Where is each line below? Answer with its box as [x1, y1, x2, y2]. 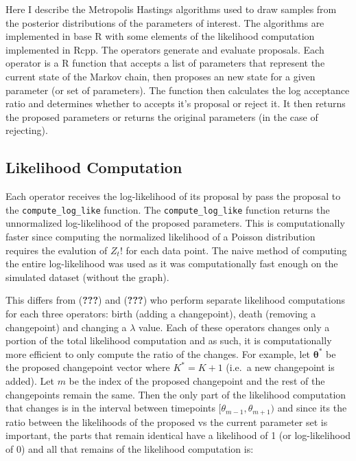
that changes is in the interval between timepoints [5, 401, 215, 415]
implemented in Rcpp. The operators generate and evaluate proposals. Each [5, 42, 324, 56]
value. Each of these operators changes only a [139, 319, 330, 334]
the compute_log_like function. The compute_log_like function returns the [5, 202, 330, 216]
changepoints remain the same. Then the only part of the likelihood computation [5, 387, 346, 401]
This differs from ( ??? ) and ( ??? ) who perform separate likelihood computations [5, 293, 345, 307]
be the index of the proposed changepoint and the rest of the [69, 373, 325, 387]
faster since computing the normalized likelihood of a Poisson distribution [5, 229, 316, 243]
